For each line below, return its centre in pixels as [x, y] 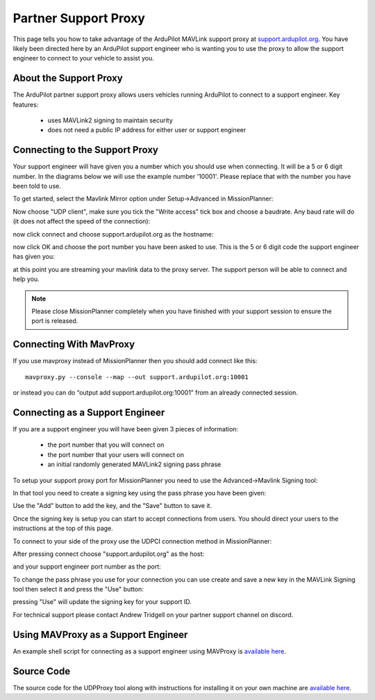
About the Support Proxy [68, 78]
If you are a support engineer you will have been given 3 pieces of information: [126, 429]
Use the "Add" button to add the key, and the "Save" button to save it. [112, 506]
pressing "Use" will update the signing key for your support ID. [102, 602]
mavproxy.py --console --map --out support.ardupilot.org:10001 [137, 377]
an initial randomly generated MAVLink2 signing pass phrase [134, 464]
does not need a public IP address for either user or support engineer [147, 130]
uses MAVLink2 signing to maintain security [110, 120]
